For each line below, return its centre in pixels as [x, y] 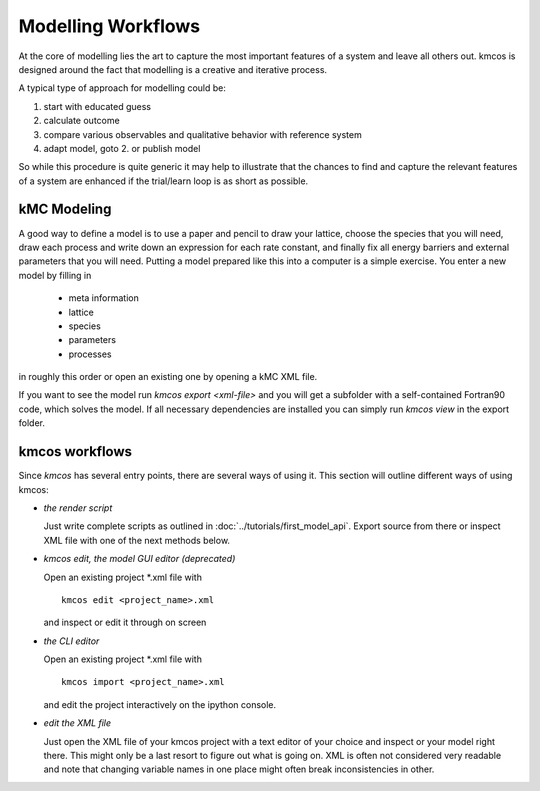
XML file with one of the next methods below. [136, 540]
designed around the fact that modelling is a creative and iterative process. [173, 69]
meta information [103, 298]
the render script [78, 507]
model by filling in [55, 275]
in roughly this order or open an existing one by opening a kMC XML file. [168, 377]
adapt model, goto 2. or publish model [122, 148]
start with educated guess [97, 106]
